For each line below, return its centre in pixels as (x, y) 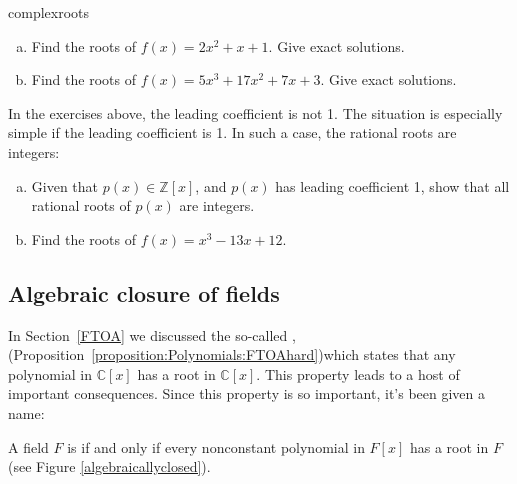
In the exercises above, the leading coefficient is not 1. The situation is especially (255, 112)
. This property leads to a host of (358, 373)
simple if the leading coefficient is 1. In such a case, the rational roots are (232, 132)
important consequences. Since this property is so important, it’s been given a (247, 393)
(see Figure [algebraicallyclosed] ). (109, 466)
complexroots (49, 12)
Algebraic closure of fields (144, 292)
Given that (65, 185)
